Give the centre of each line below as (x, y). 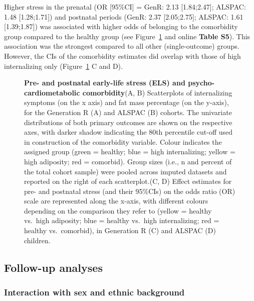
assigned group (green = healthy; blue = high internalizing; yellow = (130, 152)
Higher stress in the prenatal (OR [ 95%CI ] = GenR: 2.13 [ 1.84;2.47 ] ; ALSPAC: (125, 7)
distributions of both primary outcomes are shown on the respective (128, 122)
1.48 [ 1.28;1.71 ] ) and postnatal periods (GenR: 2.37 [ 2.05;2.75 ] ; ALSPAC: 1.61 (124, 16)
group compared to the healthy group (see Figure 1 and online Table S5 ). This (127, 36)
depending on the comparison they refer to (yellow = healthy (118, 210)
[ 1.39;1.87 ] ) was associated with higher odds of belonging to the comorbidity (121, 26)
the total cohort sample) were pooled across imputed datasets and (125, 171)
